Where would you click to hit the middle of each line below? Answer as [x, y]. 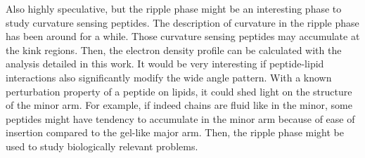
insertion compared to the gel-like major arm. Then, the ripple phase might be [175, 132]
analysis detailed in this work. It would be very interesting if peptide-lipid [165, 64]
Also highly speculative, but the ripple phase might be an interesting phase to [174, 8]
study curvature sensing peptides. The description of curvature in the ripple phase [182, 22]
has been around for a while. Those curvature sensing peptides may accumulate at [183, 36]
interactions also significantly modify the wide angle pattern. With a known [169, 77]
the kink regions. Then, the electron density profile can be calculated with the [174, 50]
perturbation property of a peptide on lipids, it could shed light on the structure [179, 91]
